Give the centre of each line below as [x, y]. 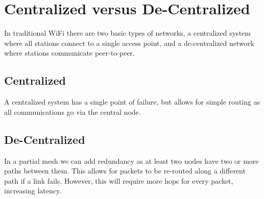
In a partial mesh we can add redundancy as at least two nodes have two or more [131, 160]
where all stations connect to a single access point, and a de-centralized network [129, 43]
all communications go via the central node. [73, 111]
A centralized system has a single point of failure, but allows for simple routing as [132, 102]
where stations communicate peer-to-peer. [69, 53]
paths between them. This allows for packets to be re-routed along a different [125, 171]
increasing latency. [33, 191]
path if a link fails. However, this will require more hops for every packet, [119, 180]
